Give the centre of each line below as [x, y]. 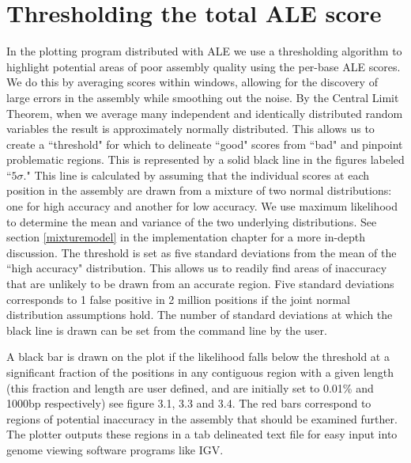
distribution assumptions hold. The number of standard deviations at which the [200, 315]
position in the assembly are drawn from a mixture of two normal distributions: [199, 190]
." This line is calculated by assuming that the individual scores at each [196, 175]
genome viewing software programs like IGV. [115, 449]
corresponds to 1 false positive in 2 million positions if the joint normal [178, 299]
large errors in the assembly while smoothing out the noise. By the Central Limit [203, 97]
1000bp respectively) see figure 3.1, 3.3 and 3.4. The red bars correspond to [189, 403]
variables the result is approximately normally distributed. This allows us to [190, 129]
